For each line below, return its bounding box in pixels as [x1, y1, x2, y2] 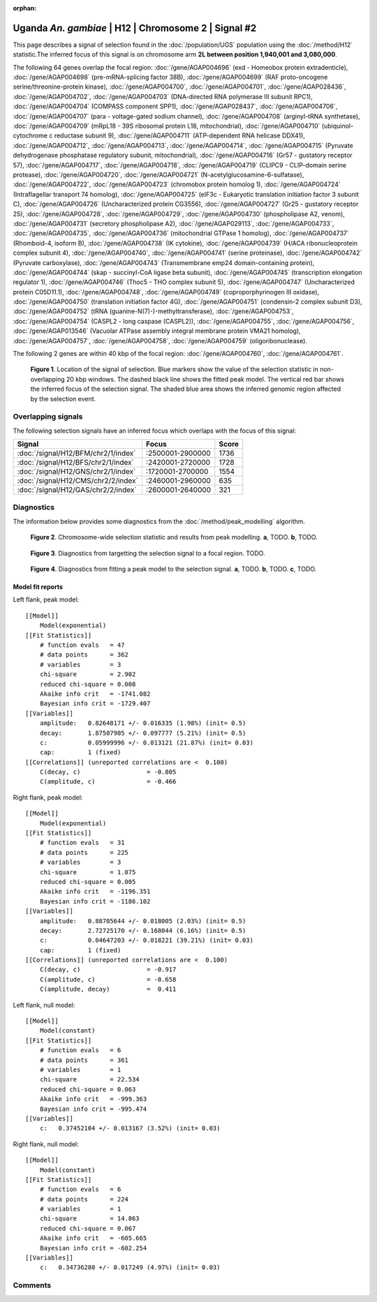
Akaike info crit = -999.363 [39, 1095, 147, 1103]
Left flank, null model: [13, 1001, 75, 1009]
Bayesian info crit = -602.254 [39, 1244, 147, 1252]
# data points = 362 [39, 651, 129, 659]
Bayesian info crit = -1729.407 [39, 700, 151, 708]
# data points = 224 [39, 1195, 129, 1203]
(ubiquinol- [321, 122, 354, 130]
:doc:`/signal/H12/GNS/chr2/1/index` [17, 467, 136, 477]
